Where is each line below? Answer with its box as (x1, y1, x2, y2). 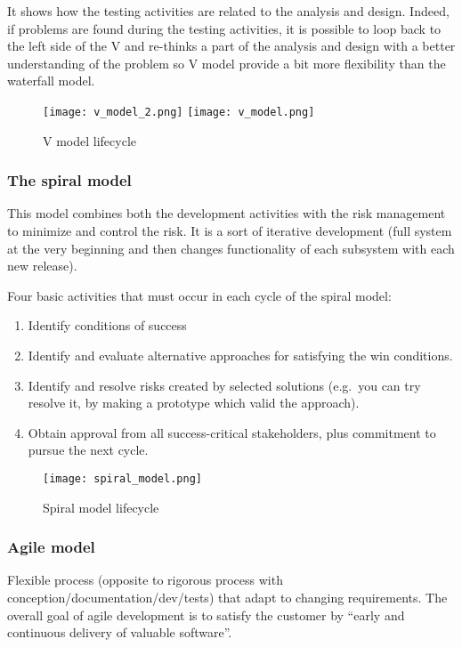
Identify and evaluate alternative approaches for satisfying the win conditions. (28, 346, 453, 364)
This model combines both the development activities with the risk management (7, 204, 446, 222)
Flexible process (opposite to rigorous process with (7, 570, 283, 589)
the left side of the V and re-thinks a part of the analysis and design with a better (7, 36, 456, 55)
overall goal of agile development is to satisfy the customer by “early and (7, 605, 405, 624)
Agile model (7, 536, 95, 558)
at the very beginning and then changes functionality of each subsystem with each (7, 239, 455, 257)
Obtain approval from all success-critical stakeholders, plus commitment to (28, 423, 436, 441)
